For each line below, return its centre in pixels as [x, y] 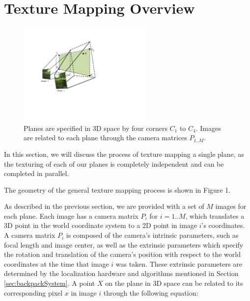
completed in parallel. [37, 173]
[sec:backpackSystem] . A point [50, 283]
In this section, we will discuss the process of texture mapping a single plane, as [124, 154]
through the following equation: [151, 292]
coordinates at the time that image [56, 263]
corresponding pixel [33, 292]
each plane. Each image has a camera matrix [71, 215]
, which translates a [215, 215]
